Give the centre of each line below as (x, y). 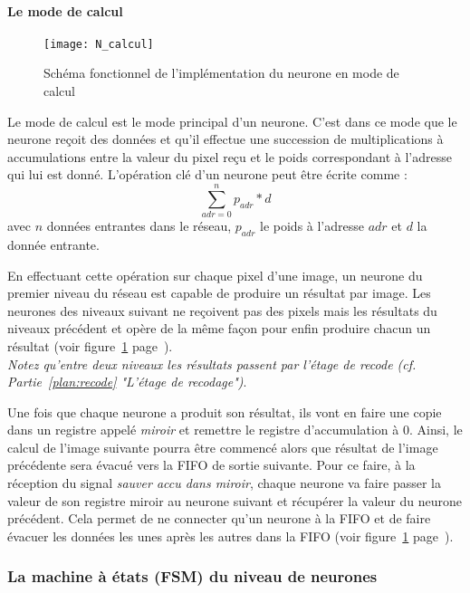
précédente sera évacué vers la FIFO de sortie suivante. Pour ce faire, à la (211, 465)
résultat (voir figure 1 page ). (90, 345)
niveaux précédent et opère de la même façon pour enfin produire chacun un (219, 328)
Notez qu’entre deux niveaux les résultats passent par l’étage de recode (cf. (212, 363)
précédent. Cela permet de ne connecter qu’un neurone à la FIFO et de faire (219, 518)
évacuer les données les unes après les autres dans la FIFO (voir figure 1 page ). (230, 536)
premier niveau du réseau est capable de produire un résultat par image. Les (219, 293)
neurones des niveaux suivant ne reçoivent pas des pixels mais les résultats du (222, 310)
